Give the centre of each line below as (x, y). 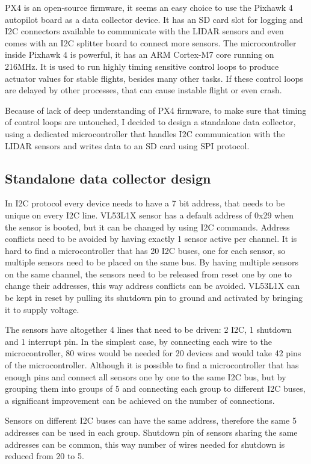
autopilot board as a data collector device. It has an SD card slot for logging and (154, 19)
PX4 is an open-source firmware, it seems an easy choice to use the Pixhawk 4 (149, 7)
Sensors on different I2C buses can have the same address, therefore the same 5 (151, 420)
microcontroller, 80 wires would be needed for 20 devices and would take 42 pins (153, 353)
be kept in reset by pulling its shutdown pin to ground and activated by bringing (154, 298)
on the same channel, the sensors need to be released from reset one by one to (148, 274)
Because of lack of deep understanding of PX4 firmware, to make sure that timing (156, 110)
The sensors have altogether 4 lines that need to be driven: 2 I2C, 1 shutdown (148, 329)
